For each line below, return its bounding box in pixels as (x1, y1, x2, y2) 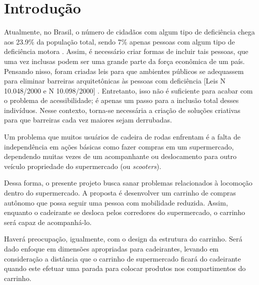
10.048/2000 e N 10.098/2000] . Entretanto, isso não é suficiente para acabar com (4, 85, 253, 95)
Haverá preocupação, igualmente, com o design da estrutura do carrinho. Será (4, 233, 242, 244)
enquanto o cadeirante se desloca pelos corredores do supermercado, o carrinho (4, 207, 245, 217)
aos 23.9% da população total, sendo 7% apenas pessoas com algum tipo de (4, 36, 235, 46)
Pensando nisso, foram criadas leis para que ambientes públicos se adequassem (4, 65, 244, 76)
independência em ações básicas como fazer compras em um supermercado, (4, 141, 234, 151)
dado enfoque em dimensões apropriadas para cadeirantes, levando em (4, 243, 219, 253)
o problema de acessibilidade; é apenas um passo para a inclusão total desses (4, 95, 239, 105)
